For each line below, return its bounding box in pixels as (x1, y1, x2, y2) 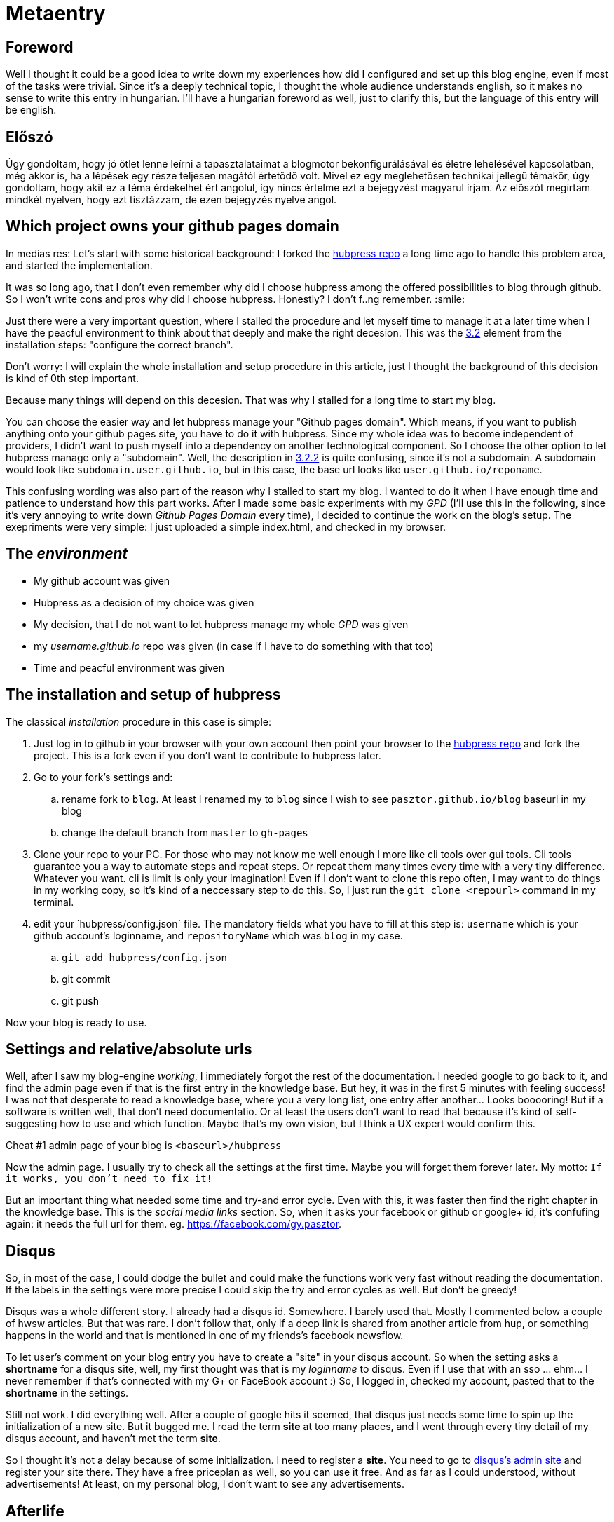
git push (62, 994, 100, 1007)
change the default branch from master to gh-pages (62, 826, 308, 838)
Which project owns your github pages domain (6, 217, 339, 236)
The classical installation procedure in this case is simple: (6, 715, 271, 728)
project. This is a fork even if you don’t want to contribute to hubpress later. (34, 749, 381, 761)
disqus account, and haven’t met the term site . (6, 1432, 221, 1445)
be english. (6, 104, 57, 116)
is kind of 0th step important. (6, 372, 139, 384)
